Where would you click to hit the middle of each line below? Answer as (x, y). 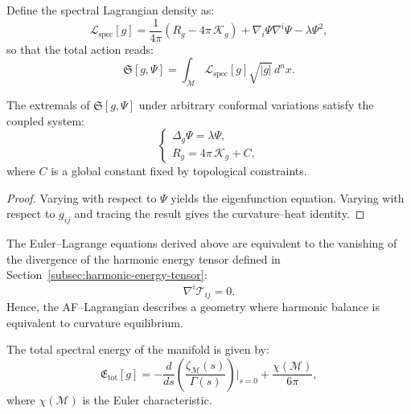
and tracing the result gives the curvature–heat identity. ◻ (220, 213)
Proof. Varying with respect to (82, 197)
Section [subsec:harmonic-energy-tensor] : (107, 275)
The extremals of (48, 105)
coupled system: (45, 120)
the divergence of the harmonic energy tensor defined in (144, 258)
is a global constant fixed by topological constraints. (179, 171)
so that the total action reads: (80, 49)
